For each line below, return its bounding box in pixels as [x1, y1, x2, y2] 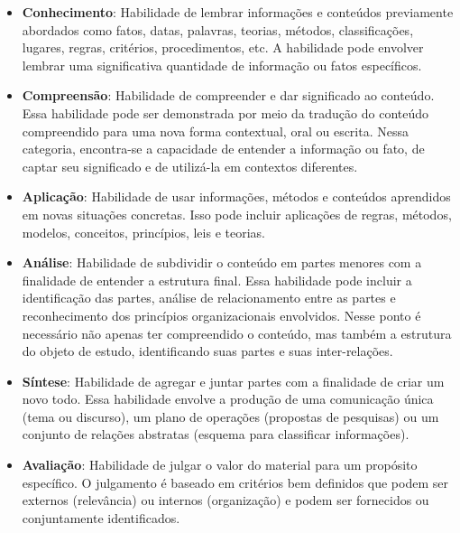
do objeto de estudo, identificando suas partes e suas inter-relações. [22, 341, 393, 360]
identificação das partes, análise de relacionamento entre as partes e [22, 288, 396, 307]
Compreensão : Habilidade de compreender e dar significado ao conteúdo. [22, 86, 435, 105]
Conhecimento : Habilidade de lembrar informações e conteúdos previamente [22, 3, 454, 21]
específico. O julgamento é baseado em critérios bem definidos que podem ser [22, 472, 448, 491]
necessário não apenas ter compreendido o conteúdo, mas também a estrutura [22, 323, 452, 342]
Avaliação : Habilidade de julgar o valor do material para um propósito [22, 455, 418, 474]
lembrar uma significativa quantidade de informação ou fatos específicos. [22, 55, 422, 74]
